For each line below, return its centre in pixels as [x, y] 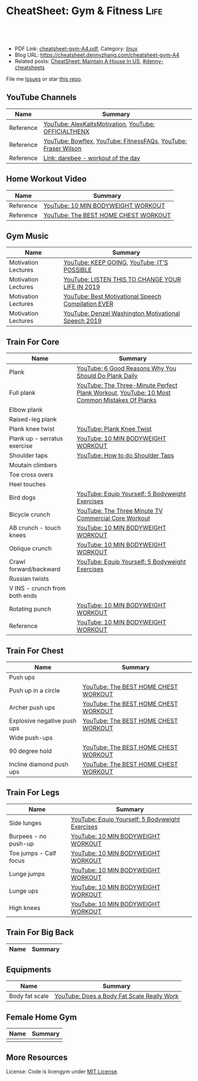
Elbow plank [26, 410]
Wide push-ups [31, 738]
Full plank [22, 393]
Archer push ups [32, 708]
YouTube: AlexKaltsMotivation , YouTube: [99, 124]
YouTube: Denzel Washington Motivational [122, 313]
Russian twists [29, 579]
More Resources [37, 1057]
